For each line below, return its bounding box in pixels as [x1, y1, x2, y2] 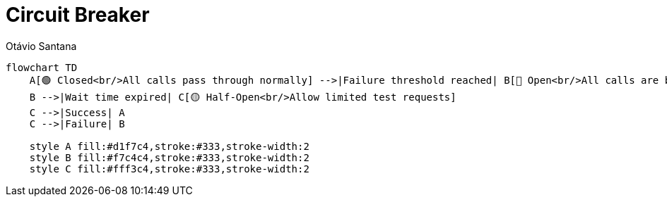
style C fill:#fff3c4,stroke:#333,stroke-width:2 [29, 163, 309, 175]
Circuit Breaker [6, 3, 150, 27]
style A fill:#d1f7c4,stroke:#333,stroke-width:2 [29, 140, 309, 152]
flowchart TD [6, 61, 78, 73]
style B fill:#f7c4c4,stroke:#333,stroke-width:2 [29, 151, 309, 163]
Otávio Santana [6, 39, 77, 52]
